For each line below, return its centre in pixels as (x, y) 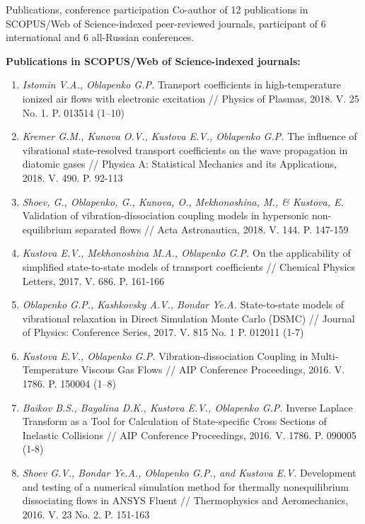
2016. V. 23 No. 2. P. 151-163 (86, 514)
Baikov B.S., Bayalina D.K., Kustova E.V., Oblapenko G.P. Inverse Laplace (187, 407)
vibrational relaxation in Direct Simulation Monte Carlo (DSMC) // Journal (189, 318)
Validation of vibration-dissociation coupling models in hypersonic (166, 215)
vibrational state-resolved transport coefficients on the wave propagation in (185, 150)
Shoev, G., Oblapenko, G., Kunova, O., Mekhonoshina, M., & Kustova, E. (183, 201)
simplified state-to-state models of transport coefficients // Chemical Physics (189, 266)
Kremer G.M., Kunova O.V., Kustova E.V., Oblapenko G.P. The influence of (190, 136)
